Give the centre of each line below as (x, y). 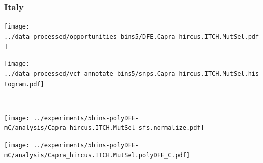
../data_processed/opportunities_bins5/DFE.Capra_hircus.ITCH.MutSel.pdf (132, 36)
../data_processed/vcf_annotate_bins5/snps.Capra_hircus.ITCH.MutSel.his (132, 74)
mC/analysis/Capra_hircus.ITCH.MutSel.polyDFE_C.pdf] (97, 155)
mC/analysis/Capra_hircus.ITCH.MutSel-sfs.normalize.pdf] (104, 128)
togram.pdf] (24, 84)
